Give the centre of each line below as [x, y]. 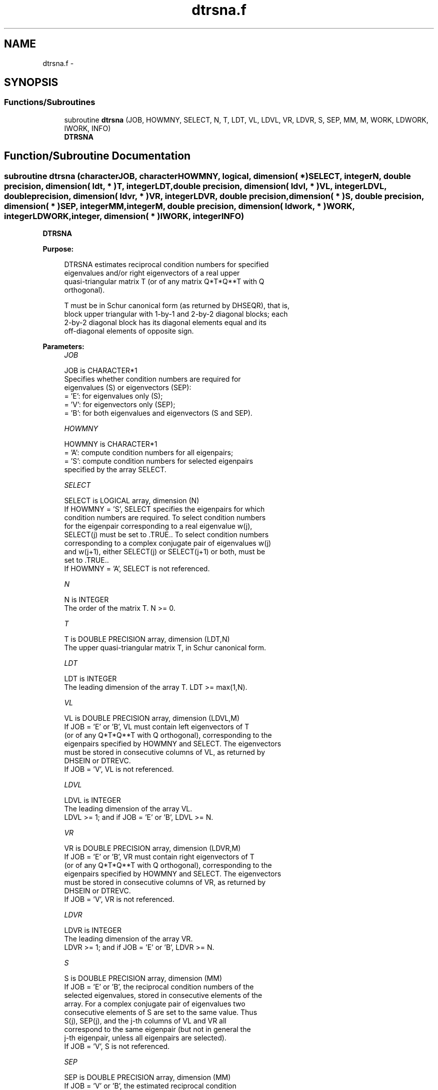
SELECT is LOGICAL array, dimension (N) [132, 501]
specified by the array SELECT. [115, 470]
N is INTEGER [86, 600]
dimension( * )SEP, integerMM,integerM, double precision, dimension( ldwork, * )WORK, [179, 206]
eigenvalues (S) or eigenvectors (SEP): [128, 388]
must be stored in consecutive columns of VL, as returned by [165, 752]
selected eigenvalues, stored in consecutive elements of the [163, 995]
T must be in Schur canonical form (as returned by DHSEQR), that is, [177, 306]
